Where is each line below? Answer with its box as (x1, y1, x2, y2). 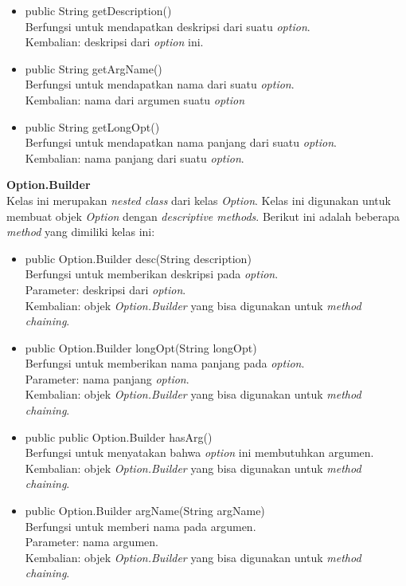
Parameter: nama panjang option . (25, 370, 189, 387)
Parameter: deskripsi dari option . (25, 281, 186, 297)
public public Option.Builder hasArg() (25, 428, 213, 445)
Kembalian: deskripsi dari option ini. (25, 33, 204, 50)
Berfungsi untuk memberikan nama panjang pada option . (25, 355, 305, 372)
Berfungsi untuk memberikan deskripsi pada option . (25, 265, 279, 282)
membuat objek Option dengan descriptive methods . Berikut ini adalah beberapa (6, 207, 400, 224)
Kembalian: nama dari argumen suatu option (25, 91, 245, 108)
